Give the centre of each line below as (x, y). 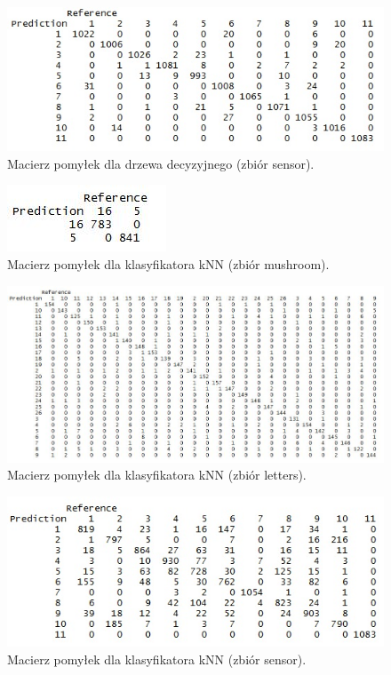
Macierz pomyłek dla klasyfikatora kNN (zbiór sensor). (157, 659)
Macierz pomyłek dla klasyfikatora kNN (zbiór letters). (157, 475)
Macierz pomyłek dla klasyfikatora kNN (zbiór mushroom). (168, 264)
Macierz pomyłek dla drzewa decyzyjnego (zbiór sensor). (161, 163)
